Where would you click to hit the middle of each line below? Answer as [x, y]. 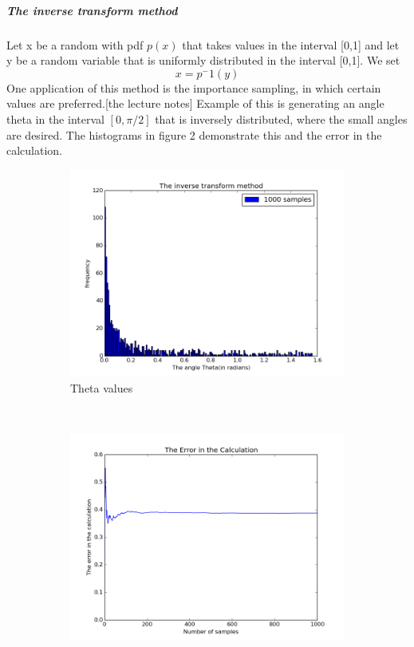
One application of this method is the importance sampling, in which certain [194, 87]
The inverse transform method [92, 10]
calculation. [35, 150]
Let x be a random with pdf [75, 44]
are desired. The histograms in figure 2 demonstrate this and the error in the [194, 134]
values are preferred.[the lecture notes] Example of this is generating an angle [195, 103]
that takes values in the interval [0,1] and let [291, 44]
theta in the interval [55, 118]
